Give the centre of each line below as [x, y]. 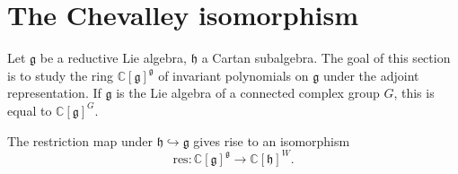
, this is [414, 93]
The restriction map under [80, 140]
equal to [30, 110]
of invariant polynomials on [233, 75]
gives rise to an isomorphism [272, 140]
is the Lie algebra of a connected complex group [248, 93]
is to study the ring [61, 75]
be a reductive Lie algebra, [113, 58]
